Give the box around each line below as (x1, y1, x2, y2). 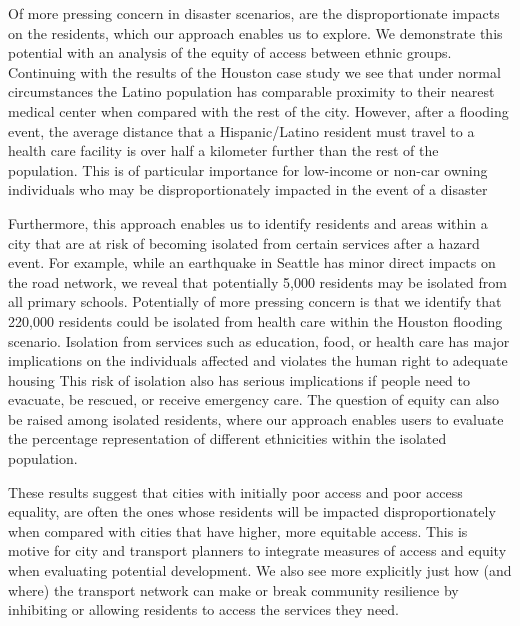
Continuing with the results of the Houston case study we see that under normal (8, 61, 501, 82)
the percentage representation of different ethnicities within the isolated (8, 428, 447, 449)
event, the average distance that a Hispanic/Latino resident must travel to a (8, 120, 475, 141)
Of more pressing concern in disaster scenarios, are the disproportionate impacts (8, 3, 500, 23)
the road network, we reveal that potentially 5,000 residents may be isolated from (8, 271, 507, 292)
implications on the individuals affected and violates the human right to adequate (8, 350, 508, 371)
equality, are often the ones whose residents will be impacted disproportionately (8, 501, 496, 522)
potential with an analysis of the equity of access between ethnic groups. (8, 42, 452, 63)
